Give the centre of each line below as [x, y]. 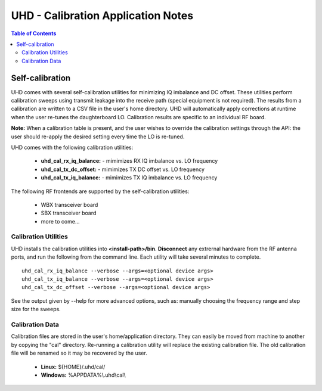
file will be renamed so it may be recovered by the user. [79, 353]
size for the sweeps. [36, 309]
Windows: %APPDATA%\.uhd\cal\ [83, 375]
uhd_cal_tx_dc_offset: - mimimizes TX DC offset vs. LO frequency [123, 169]
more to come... [60, 221]
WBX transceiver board [69, 204]
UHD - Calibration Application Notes [102, 15]
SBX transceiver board [69, 213]
